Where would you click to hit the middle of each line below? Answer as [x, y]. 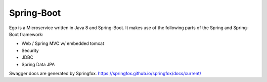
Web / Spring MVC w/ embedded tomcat [63, 43]
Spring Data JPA [38, 64]
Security [30, 50]
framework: [32, 34]
